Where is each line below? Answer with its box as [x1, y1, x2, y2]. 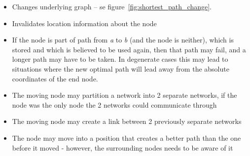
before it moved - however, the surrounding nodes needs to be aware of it [12, 142, 233, 153]
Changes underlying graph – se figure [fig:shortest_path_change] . [12, 1, 212, 11]
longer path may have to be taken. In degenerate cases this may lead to [12, 54, 228, 64]
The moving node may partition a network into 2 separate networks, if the [12, 90, 237, 100]
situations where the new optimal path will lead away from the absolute [12, 63, 229, 74]
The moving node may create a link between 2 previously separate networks [12, 116, 242, 126]
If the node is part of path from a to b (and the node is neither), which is [12, 35, 234, 45]
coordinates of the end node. [12, 73, 98, 83]
